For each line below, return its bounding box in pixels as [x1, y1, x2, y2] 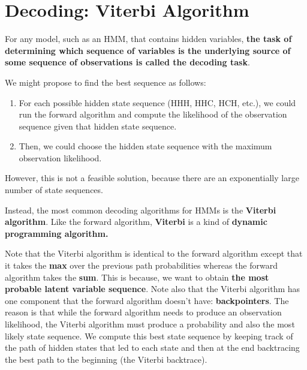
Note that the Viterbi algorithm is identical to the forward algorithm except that [5, 247, 303, 260]
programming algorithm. [5, 227, 109, 239]
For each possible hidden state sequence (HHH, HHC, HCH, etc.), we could [19, 96, 296, 109]
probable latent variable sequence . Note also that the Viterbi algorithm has [5, 282, 300, 295]
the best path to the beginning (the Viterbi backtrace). [5, 353, 207, 365]
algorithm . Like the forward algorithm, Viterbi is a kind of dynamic [5, 215, 267, 228]
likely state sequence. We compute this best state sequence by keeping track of [5, 329, 293, 342]
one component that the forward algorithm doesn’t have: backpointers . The [5, 294, 289, 306]
